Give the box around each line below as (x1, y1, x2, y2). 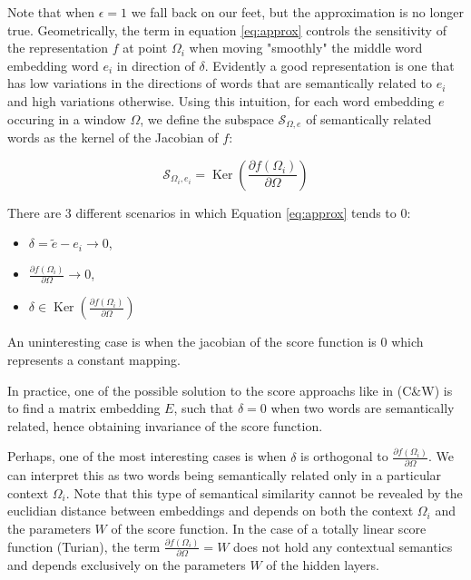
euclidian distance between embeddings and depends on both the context (7, 501, 414, 520)
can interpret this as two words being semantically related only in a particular (7, 466, 442, 485)
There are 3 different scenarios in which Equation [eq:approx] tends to (7, 202, 397, 221)
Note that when (7, 3, 95, 21)
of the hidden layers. (266, 555, 379, 575)
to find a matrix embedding (7, 398, 161, 418)
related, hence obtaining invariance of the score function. (7, 416, 323, 435)
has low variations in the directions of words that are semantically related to (7, 74, 433, 93)
